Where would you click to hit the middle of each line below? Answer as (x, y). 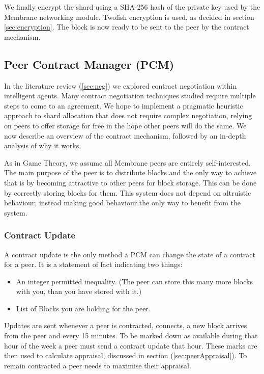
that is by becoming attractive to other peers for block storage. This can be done (130, 182)
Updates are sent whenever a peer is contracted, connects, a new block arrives (126, 325)
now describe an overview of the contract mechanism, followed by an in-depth (125, 135)
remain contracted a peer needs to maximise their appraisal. (98, 365)
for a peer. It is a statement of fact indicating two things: (93, 264)
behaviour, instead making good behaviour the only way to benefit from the (122, 203)
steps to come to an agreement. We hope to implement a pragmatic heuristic (124, 105)
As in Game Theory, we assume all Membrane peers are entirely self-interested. (127, 162)
